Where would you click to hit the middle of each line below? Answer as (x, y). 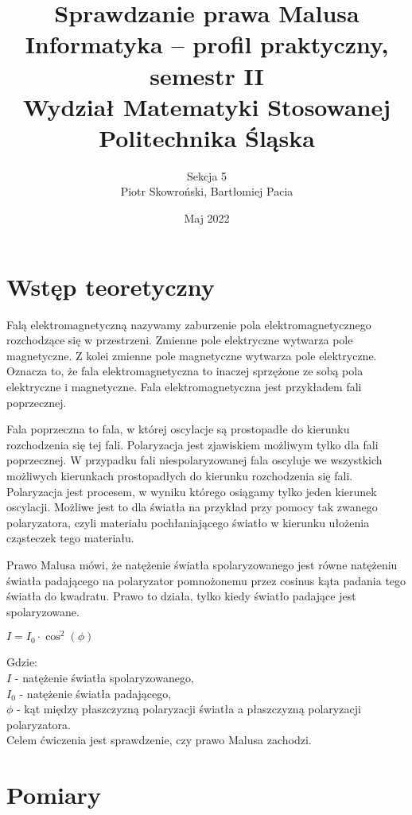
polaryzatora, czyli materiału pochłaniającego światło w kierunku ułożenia (188, 522)
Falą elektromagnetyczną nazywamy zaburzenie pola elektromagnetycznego (189, 324)
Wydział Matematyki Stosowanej (207, 106)
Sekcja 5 (207, 175)
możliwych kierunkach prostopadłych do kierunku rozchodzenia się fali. (180, 475)
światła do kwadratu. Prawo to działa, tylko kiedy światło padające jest (181, 596)
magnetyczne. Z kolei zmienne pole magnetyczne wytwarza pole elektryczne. (192, 355)
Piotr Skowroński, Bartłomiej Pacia (207, 191)
